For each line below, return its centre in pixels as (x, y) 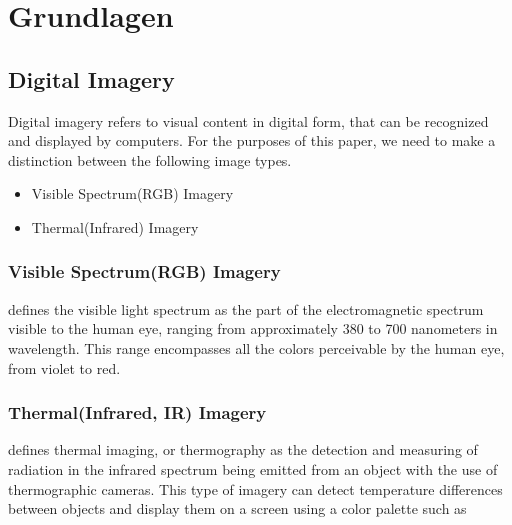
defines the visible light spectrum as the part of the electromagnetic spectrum (246, 308)
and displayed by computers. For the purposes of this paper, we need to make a (252, 140)
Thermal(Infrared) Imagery (115, 226)
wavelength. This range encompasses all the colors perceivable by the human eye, (256, 347)
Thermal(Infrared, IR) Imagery (137, 412)
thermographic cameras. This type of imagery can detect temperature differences (255, 488)
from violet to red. (64, 367)
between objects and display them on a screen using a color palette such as (237, 508)
